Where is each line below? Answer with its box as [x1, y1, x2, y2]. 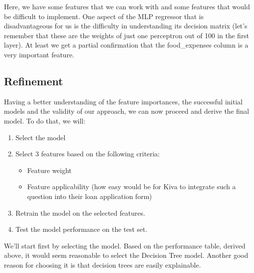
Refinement [4, 73, 63, 88]
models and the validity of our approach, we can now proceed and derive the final [4, 106, 249, 116]
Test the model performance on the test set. [15, 224, 148, 234]
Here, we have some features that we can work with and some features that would [4, 1, 250, 11]
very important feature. [4, 49, 75, 59]
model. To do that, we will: [4, 115, 86, 125]
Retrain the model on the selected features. [15, 207, 145, 218]
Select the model [15, 132, 66, 142]
